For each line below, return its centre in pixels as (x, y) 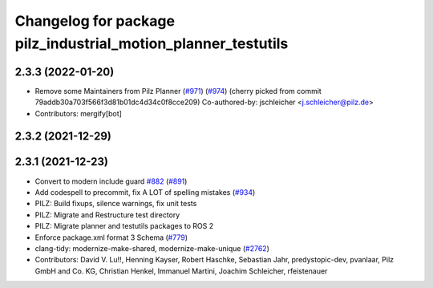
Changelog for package (95, 21)
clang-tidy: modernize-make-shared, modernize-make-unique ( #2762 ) (152, 248)
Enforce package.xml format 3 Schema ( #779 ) (111, 237)
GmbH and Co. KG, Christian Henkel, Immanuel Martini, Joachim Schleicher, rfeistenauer (181, 271)
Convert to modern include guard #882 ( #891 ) (111, 181)
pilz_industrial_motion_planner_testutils (152, 43)
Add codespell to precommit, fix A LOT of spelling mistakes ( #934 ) (145, 192)
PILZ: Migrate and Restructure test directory (107, 215)
